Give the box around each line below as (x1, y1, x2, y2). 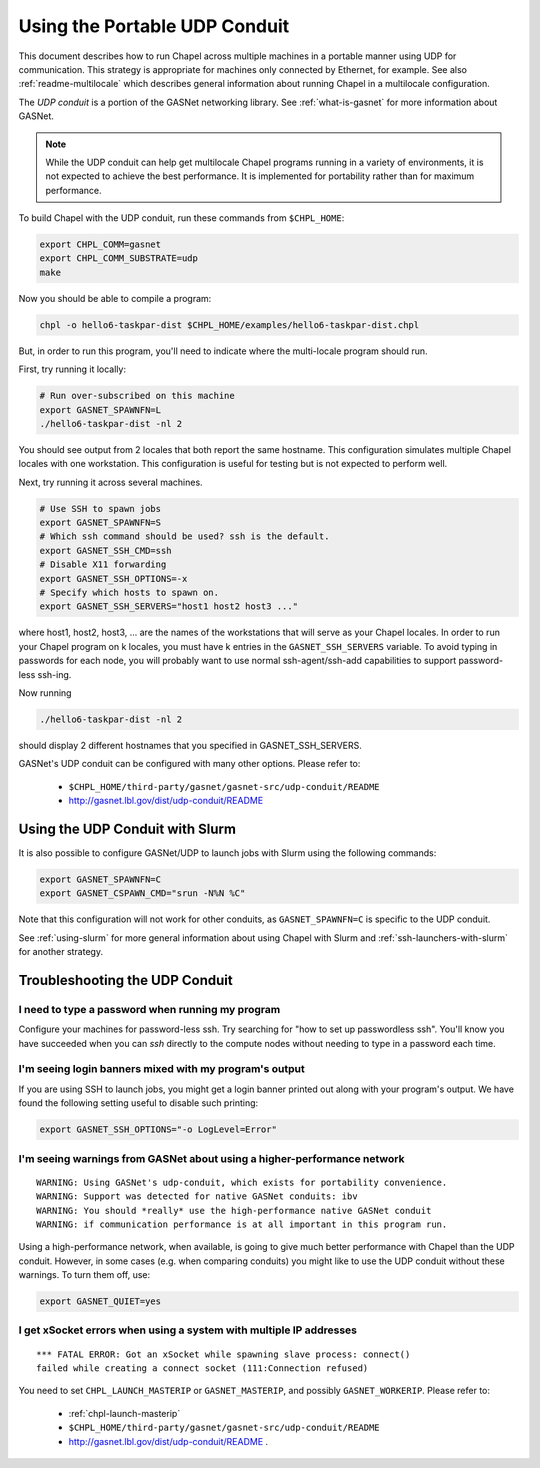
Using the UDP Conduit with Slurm (18, 820, 237, 837)
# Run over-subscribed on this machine (39, 390, 235, 402)
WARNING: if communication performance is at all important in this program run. (36, 1218, 448, 1230)
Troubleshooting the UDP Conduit (18, 971, 234, 989)
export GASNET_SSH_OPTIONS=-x (39, 573, 188, 584)
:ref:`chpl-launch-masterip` (68, 1407, 181, 1419)
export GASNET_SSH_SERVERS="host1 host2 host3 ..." (39, 601, 299, 612)
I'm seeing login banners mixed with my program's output (18, 1062, 305, 1076)
